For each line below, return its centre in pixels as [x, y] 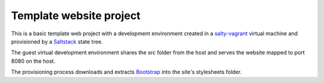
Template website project [76, 16]
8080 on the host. [33, 61]
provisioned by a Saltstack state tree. [57, 41]
